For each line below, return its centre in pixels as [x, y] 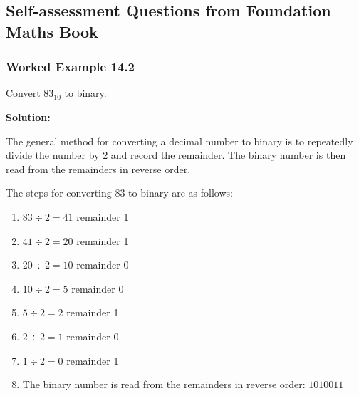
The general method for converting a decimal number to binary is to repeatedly [179, 141]
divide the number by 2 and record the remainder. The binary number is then [176, 155]
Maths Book [52, 31]
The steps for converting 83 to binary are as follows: [119, 193]
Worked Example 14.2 [70, 67]
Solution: [28, 116]
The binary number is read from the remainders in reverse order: [164, 384]
